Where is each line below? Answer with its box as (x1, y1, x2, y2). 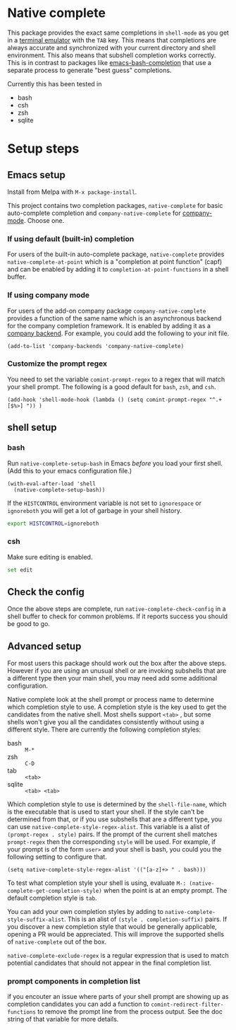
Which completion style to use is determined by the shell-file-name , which (7, 800, 227, 809)
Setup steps (7, 141, 80, 157)
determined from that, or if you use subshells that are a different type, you (7, 815, 223, 823)
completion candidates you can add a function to (7, 1000, 150, 1009)
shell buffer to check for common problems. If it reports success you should (7, 612, 228, 620)
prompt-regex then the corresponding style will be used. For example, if (7, 838, 216, 846)
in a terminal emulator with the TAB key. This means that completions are (7, 35, 217, 44)
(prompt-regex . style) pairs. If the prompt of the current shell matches (7, 830, 218, 839)
